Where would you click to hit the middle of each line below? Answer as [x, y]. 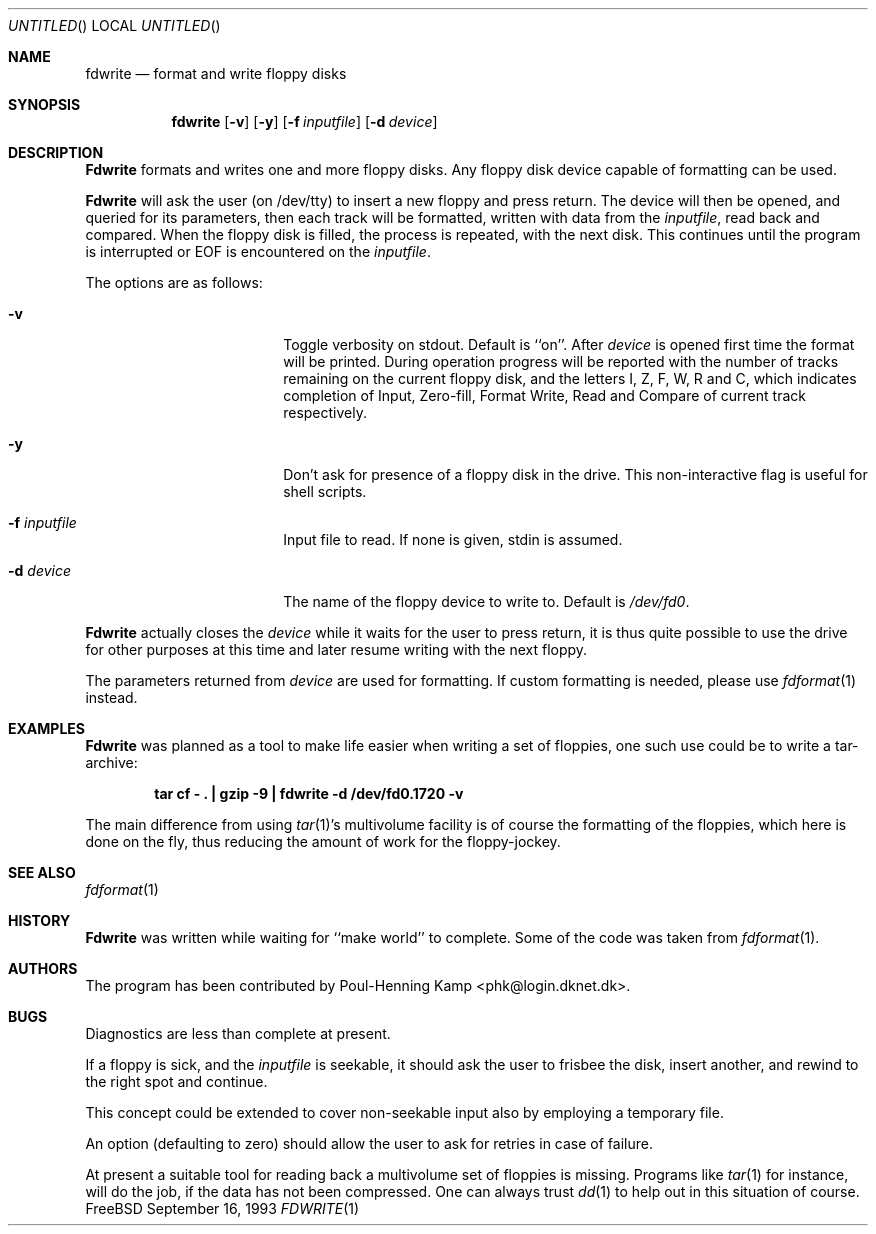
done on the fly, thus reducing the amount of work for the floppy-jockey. [323, 841]
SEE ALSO [42, 872]
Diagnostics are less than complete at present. [238, 1033]
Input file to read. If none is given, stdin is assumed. [453, 539]
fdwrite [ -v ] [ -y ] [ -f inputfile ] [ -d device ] [304, 121]
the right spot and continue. [176, 1081]
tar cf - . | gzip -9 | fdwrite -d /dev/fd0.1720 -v [309, 793]
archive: [111, 762]
